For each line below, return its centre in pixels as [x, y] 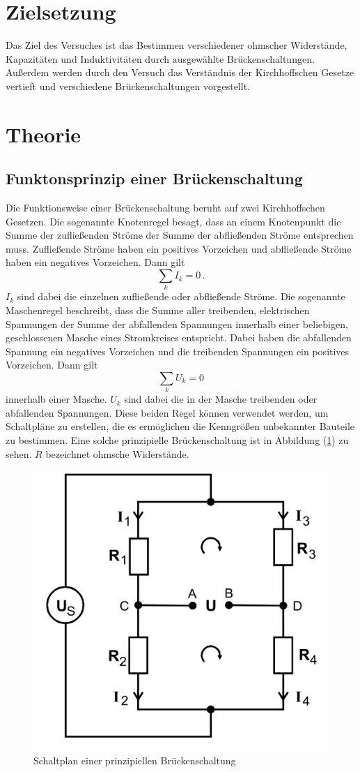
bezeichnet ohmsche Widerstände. [117, 453]
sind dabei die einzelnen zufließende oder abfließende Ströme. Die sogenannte [181, 296]
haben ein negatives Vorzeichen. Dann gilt [95, 262]
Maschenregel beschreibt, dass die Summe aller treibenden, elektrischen [158, 310]
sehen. [19, 453]
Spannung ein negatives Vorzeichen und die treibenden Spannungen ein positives [178, 351]
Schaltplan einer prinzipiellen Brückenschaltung [135, 760]
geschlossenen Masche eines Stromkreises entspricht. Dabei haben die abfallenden [179, 337]
